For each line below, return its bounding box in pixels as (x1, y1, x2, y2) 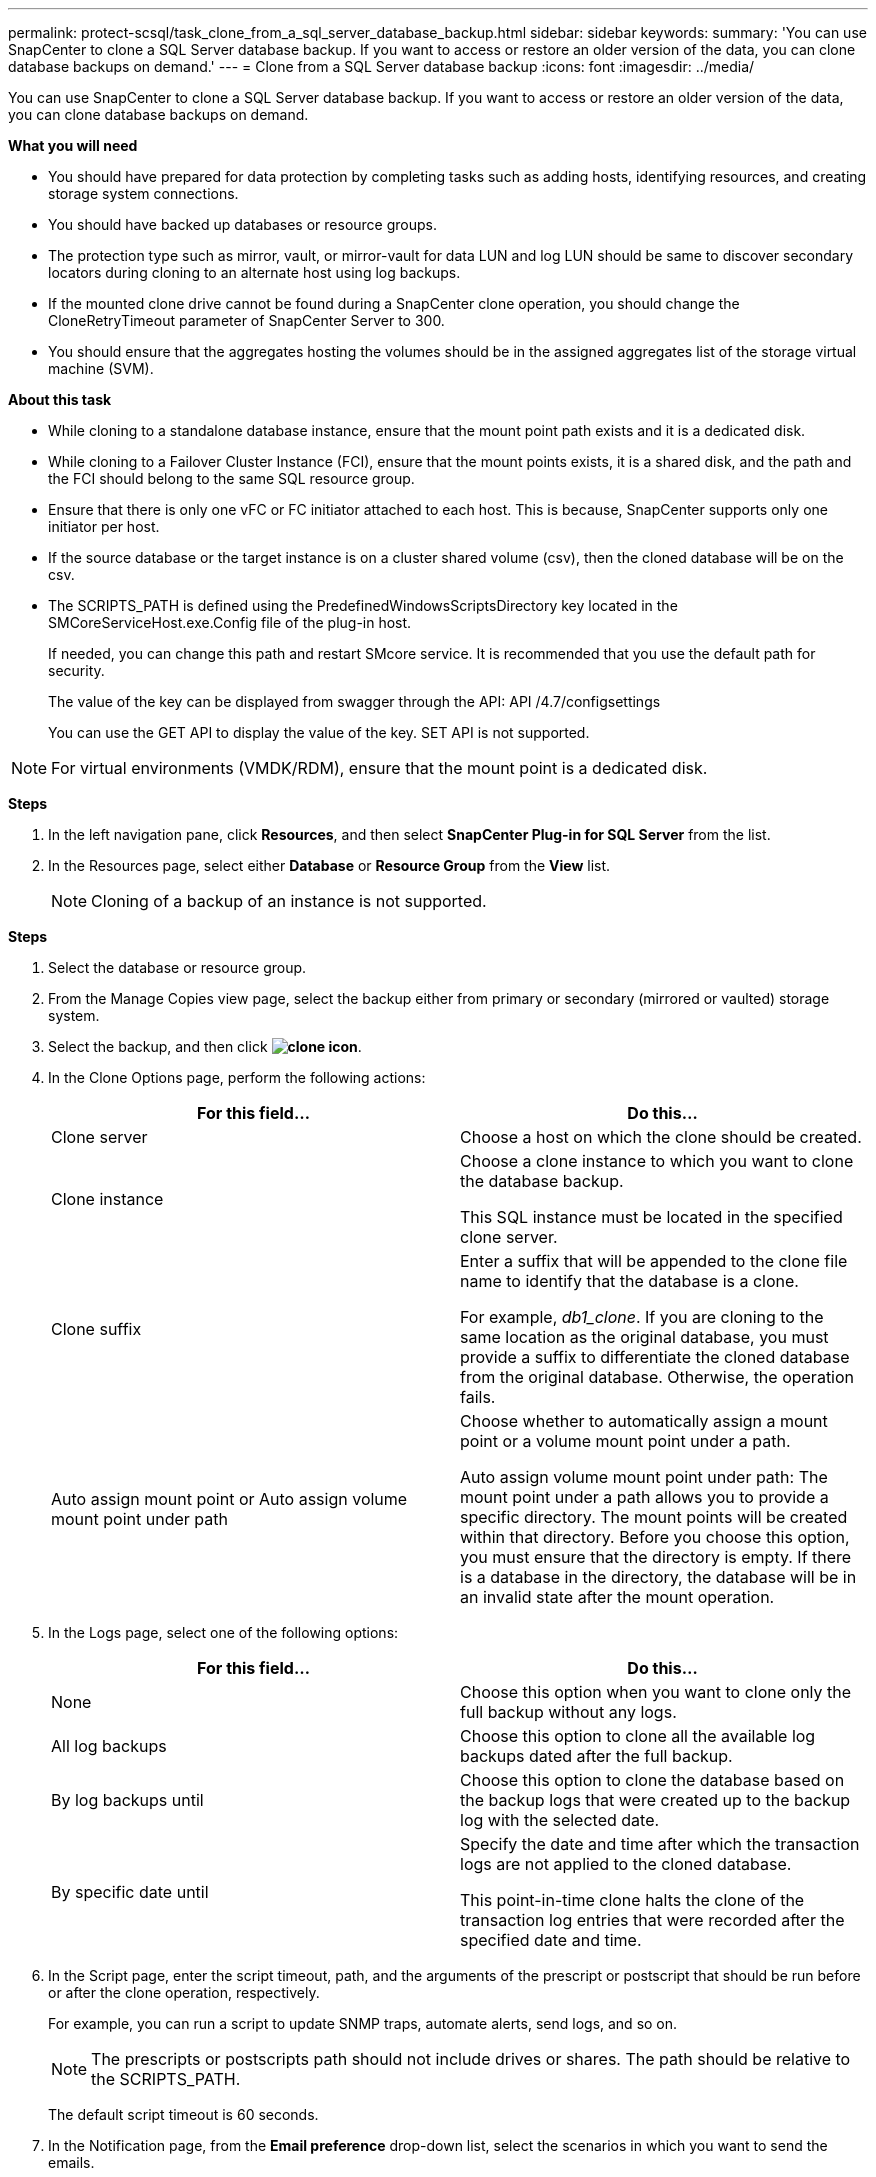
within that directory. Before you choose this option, (460, 1527, 850, 1547)
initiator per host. (48, 518, 160, 535)
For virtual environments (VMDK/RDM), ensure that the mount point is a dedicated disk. (51, 758, 708, 778)
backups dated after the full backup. (460, 1746, 733, 1766)
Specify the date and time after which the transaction (460, 1834, 860, 1854)
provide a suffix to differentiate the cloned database (460, 1347, 850, 1367)
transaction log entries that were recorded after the (460, 1910, 845, 1930)
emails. (48, 2154, 95, 2171)
